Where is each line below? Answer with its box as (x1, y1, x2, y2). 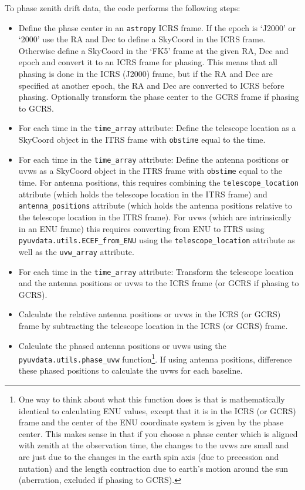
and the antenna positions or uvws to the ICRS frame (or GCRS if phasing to (18, 277, 299, 289)
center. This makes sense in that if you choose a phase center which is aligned (18, 427, 298, 439)
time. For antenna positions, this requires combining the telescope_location (18, 176, 299, 189)
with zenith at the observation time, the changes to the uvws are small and (18, 439, 289, 451)
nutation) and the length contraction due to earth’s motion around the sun (18, 462, 289, 474)
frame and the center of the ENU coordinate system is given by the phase (18, 416, 284, 428)
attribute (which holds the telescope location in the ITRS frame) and (18, 187, 267, 200)
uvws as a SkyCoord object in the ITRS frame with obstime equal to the (18, 165, 282, 177)
